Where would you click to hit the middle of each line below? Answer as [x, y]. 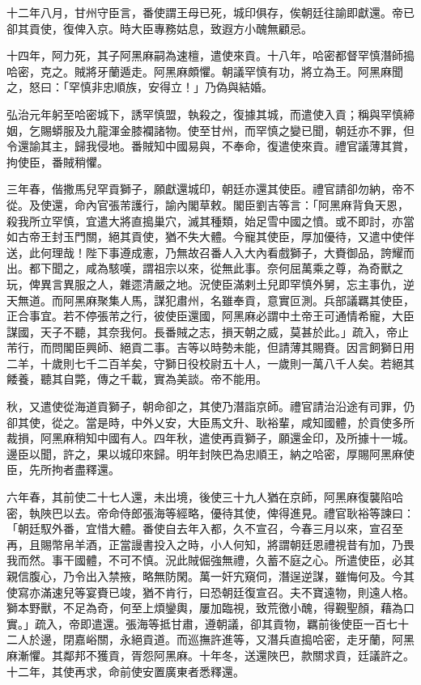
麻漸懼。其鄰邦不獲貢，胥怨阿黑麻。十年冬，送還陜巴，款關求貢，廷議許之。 [210, 655]
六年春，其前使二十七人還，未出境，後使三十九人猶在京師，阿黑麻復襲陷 [199, 497]
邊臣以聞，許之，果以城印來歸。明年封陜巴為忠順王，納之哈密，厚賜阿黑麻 [205, 453]
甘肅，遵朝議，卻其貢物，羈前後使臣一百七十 [289, 623]
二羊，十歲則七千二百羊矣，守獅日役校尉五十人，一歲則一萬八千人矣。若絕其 [210, 363]
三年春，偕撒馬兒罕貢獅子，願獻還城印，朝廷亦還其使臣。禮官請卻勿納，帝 [205, 189]
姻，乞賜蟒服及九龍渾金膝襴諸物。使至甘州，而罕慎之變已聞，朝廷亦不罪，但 [210, 130]
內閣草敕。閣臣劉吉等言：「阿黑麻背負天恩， [292, 204]
